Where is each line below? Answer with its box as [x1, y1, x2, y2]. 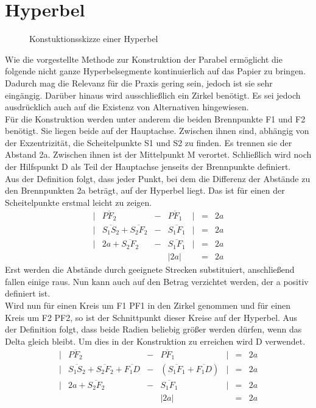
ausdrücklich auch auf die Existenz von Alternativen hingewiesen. [5, 100, 249, 113]
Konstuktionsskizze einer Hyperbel [29, 32, 158, 45]
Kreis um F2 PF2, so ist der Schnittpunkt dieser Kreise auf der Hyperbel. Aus [5, 311, 298, 323]
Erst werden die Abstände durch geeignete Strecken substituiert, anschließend [5, 263, 295, 276]
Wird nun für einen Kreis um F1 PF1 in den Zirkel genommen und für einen [5, 299, 291, 311]
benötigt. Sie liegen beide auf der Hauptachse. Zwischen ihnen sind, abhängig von [5, 124, 309, 137]
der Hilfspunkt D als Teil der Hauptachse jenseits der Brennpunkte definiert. [5, 160, 291, 173]
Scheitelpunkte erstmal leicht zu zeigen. [5, 195, 152, 208]
